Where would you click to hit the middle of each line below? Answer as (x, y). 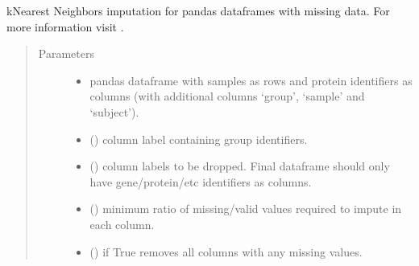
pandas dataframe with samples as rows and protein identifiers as (251, 80)
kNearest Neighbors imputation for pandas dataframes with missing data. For (198, 10)
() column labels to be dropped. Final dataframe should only (240, 166)
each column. (122, 224)
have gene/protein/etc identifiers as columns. (201, 181)
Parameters (66, 53)
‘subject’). (114, 111)
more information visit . (65, 26)
